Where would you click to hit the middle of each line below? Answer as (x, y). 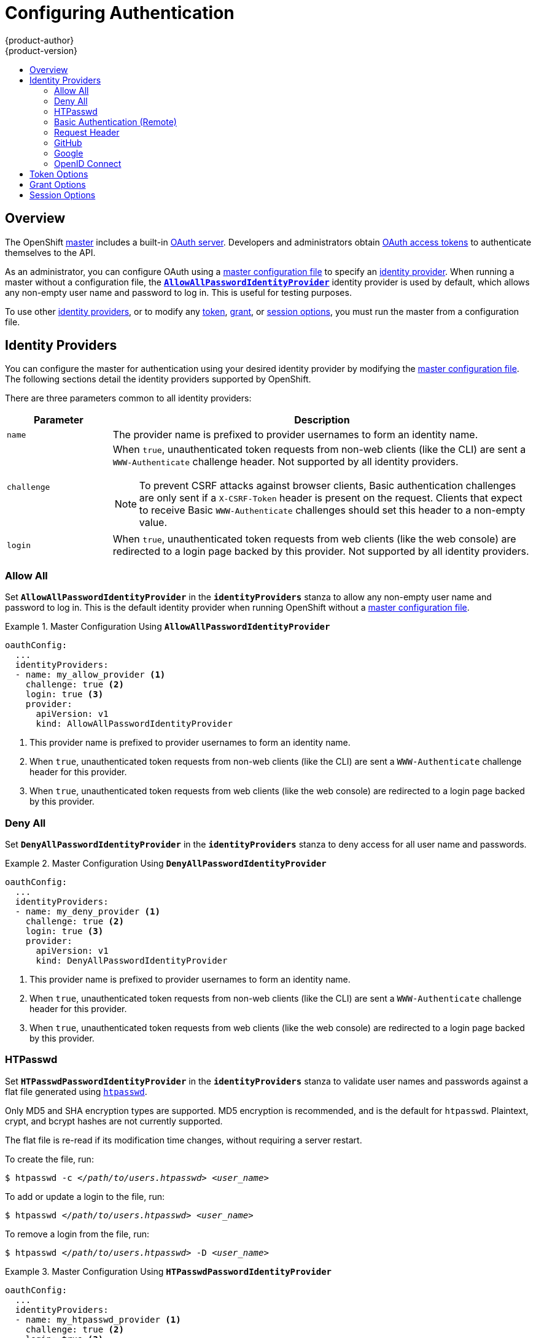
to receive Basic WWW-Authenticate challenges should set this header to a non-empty (332, 510)
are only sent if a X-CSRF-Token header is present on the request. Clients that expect (331, 498)
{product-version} (41, 50)
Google (69, 153)
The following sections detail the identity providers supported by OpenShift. (158, 379)
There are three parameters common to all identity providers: (128, 398)
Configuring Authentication (120, 13)
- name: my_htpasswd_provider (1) (98, 1319)
